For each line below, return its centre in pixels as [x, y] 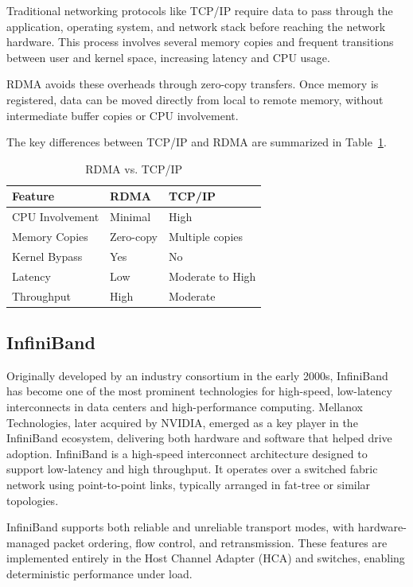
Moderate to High [212, 276]
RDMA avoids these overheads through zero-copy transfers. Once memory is [193, 84]
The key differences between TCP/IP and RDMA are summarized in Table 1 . [197, 142]
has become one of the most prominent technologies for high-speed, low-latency [199, 391]
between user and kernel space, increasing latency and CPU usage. [168, 57]
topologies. [33, 500]
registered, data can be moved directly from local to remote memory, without [195, 99]
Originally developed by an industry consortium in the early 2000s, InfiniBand [197, 375]
